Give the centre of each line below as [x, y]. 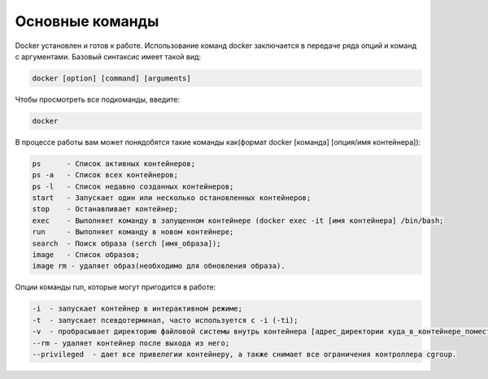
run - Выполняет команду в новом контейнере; [133, 232]
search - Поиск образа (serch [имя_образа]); [126, 243]
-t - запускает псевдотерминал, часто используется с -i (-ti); [165, 320]
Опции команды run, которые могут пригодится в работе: [115, 287]
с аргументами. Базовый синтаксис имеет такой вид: [108, 56]
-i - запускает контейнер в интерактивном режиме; [137, 309]
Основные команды [87, 21]
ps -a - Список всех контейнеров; [105, 175]
